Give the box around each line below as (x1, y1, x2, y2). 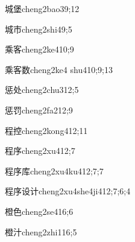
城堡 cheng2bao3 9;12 (5, 2, 80, 14)
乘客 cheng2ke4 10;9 (5, 43, 74, 56)
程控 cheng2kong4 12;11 (5, 124, 88, 136)
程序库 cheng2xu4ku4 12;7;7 (5, 164, 104, 177)
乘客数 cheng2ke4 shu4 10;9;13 (5, 63, 113, 75)
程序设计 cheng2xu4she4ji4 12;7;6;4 (5, 185, 131, 197)
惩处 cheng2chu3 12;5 (5, 83, 79, 96)
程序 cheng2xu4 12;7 (5, 144, 75, 157)
